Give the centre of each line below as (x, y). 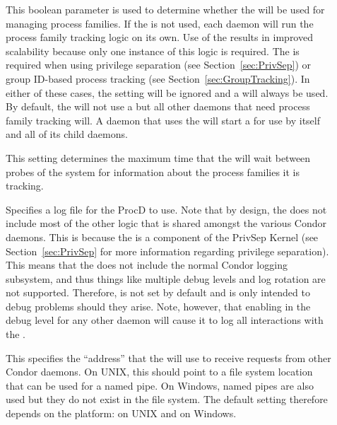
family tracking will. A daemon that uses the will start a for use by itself (163, 120)
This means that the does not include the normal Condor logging (147, 265)
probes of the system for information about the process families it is (153, 171)
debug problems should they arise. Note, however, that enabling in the (158, 306)
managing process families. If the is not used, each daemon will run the (160, 23)
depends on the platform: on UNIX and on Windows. (121, 413)
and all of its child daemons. (67, 134)
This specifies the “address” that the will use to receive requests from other (168, 357)
